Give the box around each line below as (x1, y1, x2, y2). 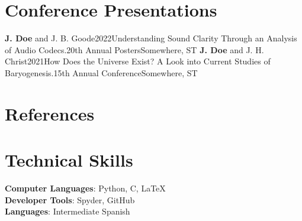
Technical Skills (5, 148, 133, 172)
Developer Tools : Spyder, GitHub (5, 193, 135, 206)
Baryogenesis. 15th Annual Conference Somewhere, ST (5, 66, 198, 79)
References (5, 101, 95, 125)
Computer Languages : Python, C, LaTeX (5, 182, 166, 194)
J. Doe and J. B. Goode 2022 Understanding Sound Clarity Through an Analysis (5, 32, 297, 44)
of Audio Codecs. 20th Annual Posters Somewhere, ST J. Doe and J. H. (5, 43, 264, 56)
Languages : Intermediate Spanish (5, 205, 130, 217)
